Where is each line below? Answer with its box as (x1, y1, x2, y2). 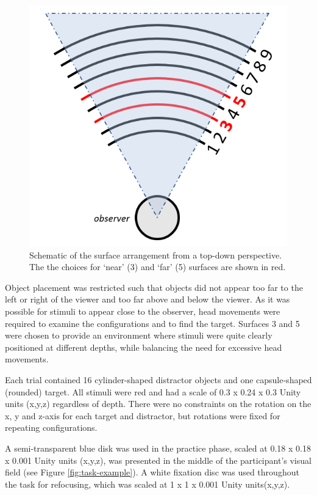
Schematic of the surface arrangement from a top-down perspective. (29, 248, 282, 261)
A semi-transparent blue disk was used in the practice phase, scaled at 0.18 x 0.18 (5, 441, 311, 454)
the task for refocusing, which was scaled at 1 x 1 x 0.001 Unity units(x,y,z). (5, 477, 290, 490)
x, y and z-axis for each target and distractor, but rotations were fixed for (5, 409, 280, 422)
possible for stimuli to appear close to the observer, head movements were (5, 304, 280, 317)
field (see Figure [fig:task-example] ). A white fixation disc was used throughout (5, 466, 299, 479)
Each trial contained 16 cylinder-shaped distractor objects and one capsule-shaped (5, 373, 312, 386)
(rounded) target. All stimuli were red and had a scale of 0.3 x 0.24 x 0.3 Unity (5, 385, 301, 398)
